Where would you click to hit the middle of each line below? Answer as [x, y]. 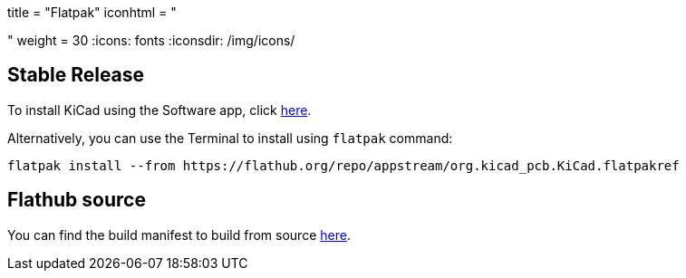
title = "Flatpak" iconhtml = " [92, 12]
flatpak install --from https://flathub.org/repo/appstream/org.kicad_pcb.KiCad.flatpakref [343, 165]
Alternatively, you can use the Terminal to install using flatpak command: [230, 138]
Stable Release [76, 75]
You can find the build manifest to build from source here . [179, 235]
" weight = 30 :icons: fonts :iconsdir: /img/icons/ [151, 40]
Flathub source [77, 200]
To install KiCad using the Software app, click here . [159, 110]
